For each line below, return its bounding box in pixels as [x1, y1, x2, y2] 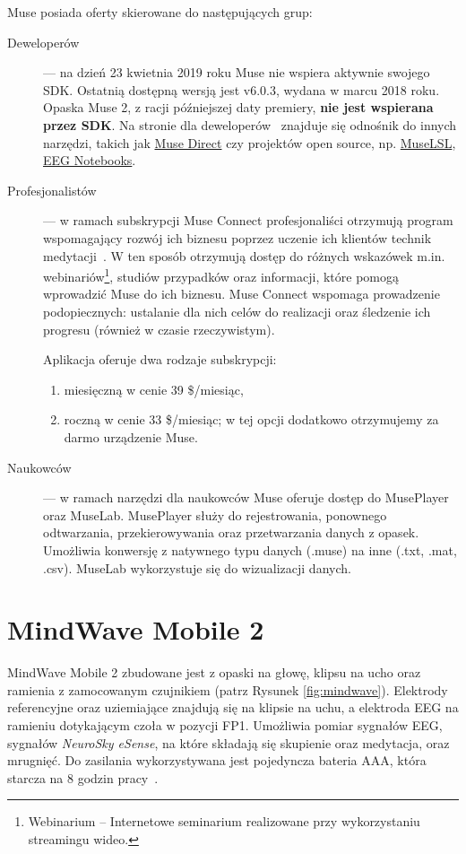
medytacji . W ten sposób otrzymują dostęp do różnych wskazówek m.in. [43, 246, 445, 265]
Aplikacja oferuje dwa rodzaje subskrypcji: [43, 350, 277, 369]
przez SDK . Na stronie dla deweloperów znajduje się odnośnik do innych [43, 115, 457, 134]
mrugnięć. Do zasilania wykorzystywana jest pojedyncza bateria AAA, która [7, 751, 427, 770]
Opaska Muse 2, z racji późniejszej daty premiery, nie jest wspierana [43, 98, 434, 117]
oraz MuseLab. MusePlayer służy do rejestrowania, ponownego [43, 505, 387, 524]
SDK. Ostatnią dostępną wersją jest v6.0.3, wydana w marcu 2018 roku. [43, 80, 440, 99]
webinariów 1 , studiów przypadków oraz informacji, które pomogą [43, 265, 399, 285]
